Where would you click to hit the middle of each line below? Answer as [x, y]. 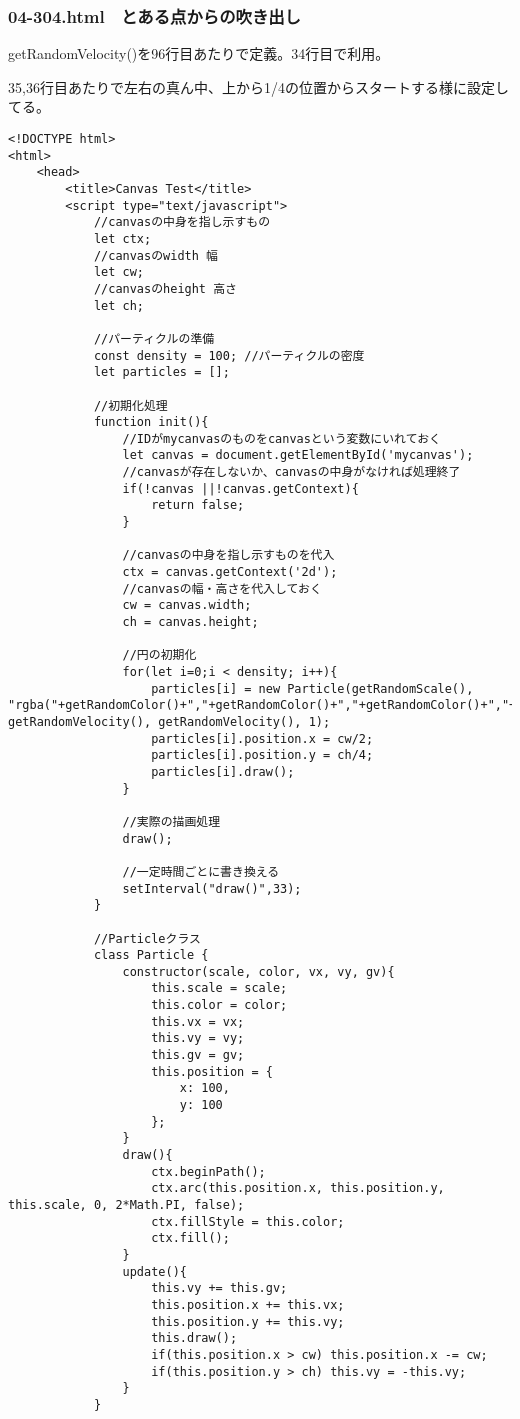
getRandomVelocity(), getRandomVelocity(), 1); [169, 721]
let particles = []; [161, 372]
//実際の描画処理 [171, 821]
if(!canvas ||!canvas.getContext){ [240, 488]
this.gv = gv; [198, 1055]
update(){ [154, 1271]
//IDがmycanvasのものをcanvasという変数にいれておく [281, 438]
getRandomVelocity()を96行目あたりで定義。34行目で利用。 [199, 53]
